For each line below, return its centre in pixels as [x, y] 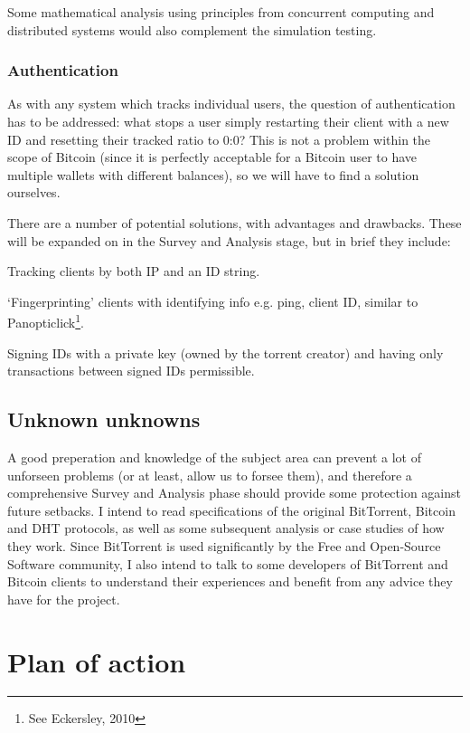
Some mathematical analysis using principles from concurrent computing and [221, 12]
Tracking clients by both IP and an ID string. [134, 271]
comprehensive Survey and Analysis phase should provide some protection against [234, 493]
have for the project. [64, 599]
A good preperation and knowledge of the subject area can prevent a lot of [214, 457]
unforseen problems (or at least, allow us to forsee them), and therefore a [210, 475]
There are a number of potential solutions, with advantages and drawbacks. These [235, 222]
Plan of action [97, 661]
